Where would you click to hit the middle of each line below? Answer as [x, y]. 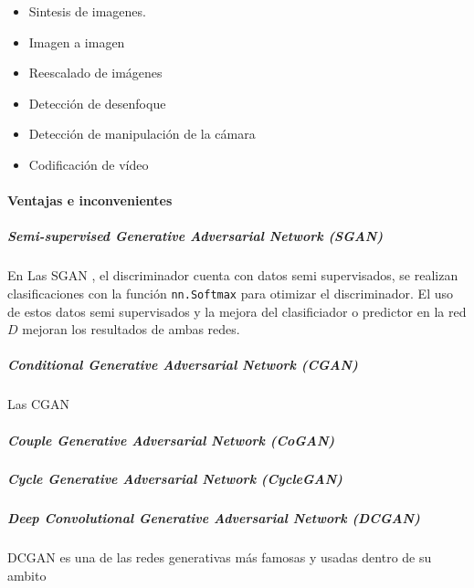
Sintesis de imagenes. [87, 11]
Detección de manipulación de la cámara [142, 134]
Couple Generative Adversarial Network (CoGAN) [171, 440]
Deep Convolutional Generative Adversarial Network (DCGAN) [214, 518]
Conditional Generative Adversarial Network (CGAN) [183, 365]
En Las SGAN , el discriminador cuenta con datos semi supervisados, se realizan [233, 275]
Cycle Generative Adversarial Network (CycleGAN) [175, 479]
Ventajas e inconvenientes [90, 200]
